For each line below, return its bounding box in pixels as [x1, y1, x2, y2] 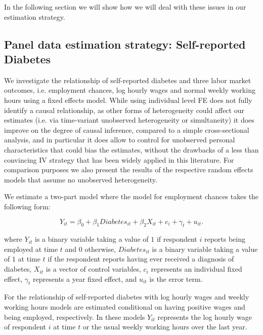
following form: [4, 201, 51, 211]
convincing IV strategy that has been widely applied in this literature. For [4, 154, 234, 165]
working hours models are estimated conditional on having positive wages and [4, 302, 245, 312]
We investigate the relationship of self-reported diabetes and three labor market [4, 75, 251, 85]
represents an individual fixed [151, 264, 242, 274]
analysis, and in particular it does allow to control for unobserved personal [4, 134, 235, 145]
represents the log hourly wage [157, 311, 252, 322]
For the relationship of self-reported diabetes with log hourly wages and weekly [4, 291, 249, 302]
